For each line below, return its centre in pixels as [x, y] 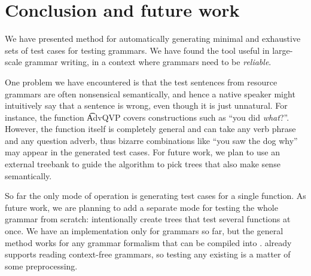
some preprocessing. [41, 266]
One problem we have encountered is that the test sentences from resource [141, 82]
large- [283, 50]
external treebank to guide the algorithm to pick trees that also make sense [143, 164]
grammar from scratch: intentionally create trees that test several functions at [148, 219]
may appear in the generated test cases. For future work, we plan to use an [142, 152]
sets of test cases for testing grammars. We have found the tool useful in [137, 50]
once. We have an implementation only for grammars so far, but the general [144, 231]
